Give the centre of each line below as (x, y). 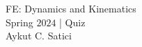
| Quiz (72, 22)
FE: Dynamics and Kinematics (71, 8)
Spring (19, 22)
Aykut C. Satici (39, 36)
